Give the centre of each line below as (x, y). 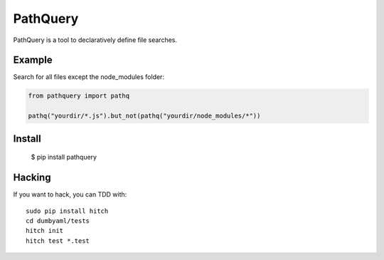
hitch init (45, 231)
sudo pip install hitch (67, 211)
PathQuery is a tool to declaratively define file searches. (95, 40)
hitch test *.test (58, 241)
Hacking (32, 178)
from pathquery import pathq (79, 96)
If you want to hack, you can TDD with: (70, 194)
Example (33, 60)
